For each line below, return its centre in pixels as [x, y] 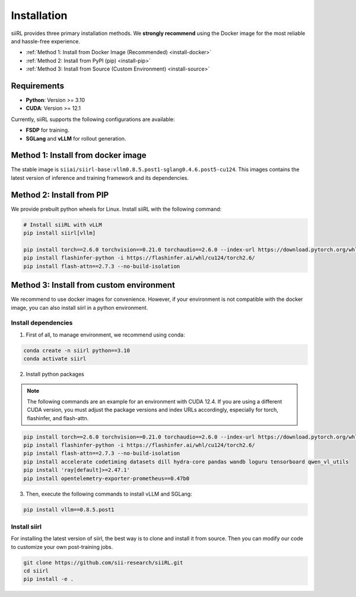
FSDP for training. [47, 130]
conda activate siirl [55, 359]
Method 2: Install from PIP [60, 195]
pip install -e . [49, 579]
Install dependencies [42, 323]
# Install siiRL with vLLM [63, 225]
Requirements [38, 86]
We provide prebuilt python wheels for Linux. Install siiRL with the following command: [116, 209]
